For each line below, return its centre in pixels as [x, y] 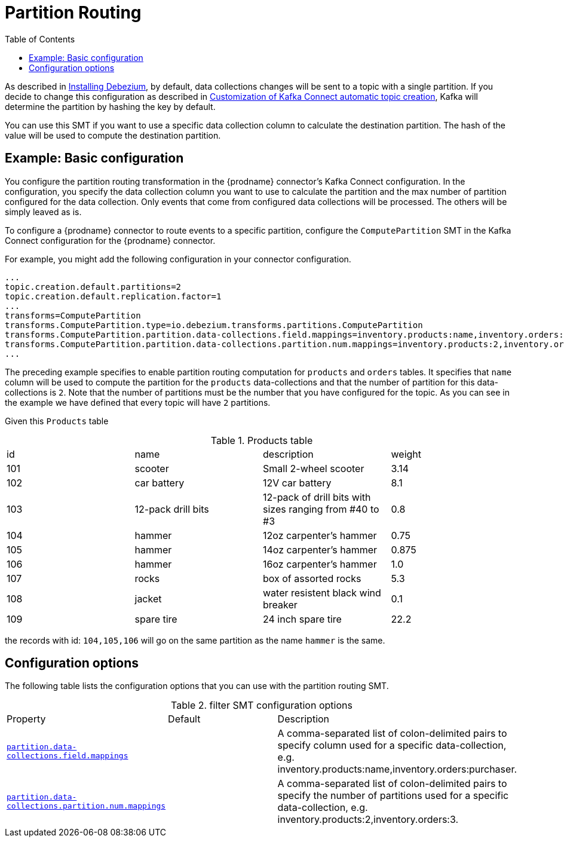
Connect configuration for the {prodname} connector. [110, 240]
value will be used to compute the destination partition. [113, 135]
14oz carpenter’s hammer [320, 549]
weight [406, 454]
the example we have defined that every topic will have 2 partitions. [138, 402]
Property [26, 719]
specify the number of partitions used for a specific [393, 796]
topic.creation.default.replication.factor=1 [113, 296]
